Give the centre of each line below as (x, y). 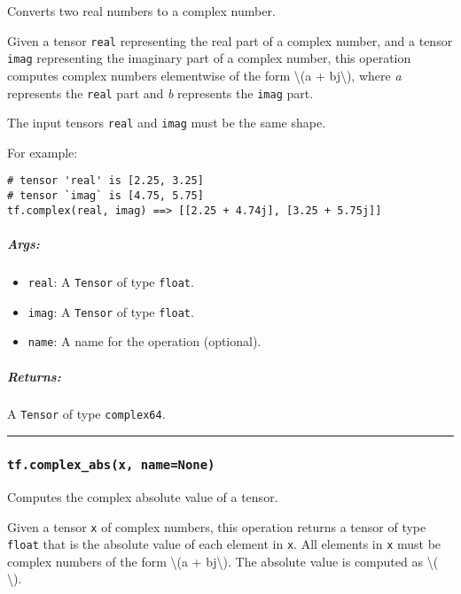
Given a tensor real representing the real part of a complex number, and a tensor (230, 40)
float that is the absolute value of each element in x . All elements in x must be (224, 544)
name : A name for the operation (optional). (145, 341)
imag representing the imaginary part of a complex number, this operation (209, 58)
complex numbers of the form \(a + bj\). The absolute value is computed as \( (223, 561)
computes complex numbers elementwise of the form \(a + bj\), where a (204, 75)
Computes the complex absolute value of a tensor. (143, 496)
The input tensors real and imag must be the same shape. (167, 123)
